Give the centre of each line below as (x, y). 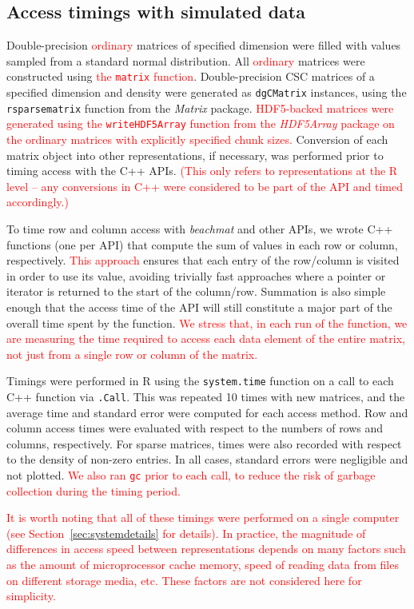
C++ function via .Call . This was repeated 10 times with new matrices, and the (206, 396)
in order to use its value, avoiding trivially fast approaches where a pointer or (196, 275)
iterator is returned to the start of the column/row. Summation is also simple (196, 291)
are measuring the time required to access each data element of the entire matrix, (206, 338)
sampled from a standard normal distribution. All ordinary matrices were (186, 60)
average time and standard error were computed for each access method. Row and (207, 412)
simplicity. (31, 596)
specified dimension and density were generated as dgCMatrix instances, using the (207, 92)
